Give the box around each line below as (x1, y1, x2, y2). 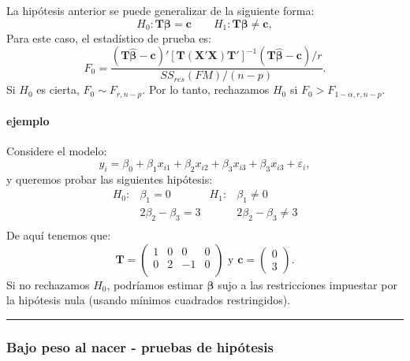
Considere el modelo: (6, 143, 107, 159)
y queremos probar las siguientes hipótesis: (6, 170, 213, 187)
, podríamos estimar (106, 276, 203, 292)
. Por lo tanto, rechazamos (142, 81, 270, 98)
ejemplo (6, 113, 50, 129)
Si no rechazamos (6, 276, 90, 292)
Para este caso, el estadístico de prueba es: (6, 29, 211, 46)
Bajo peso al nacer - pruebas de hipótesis (6, 337, 274, 356)
